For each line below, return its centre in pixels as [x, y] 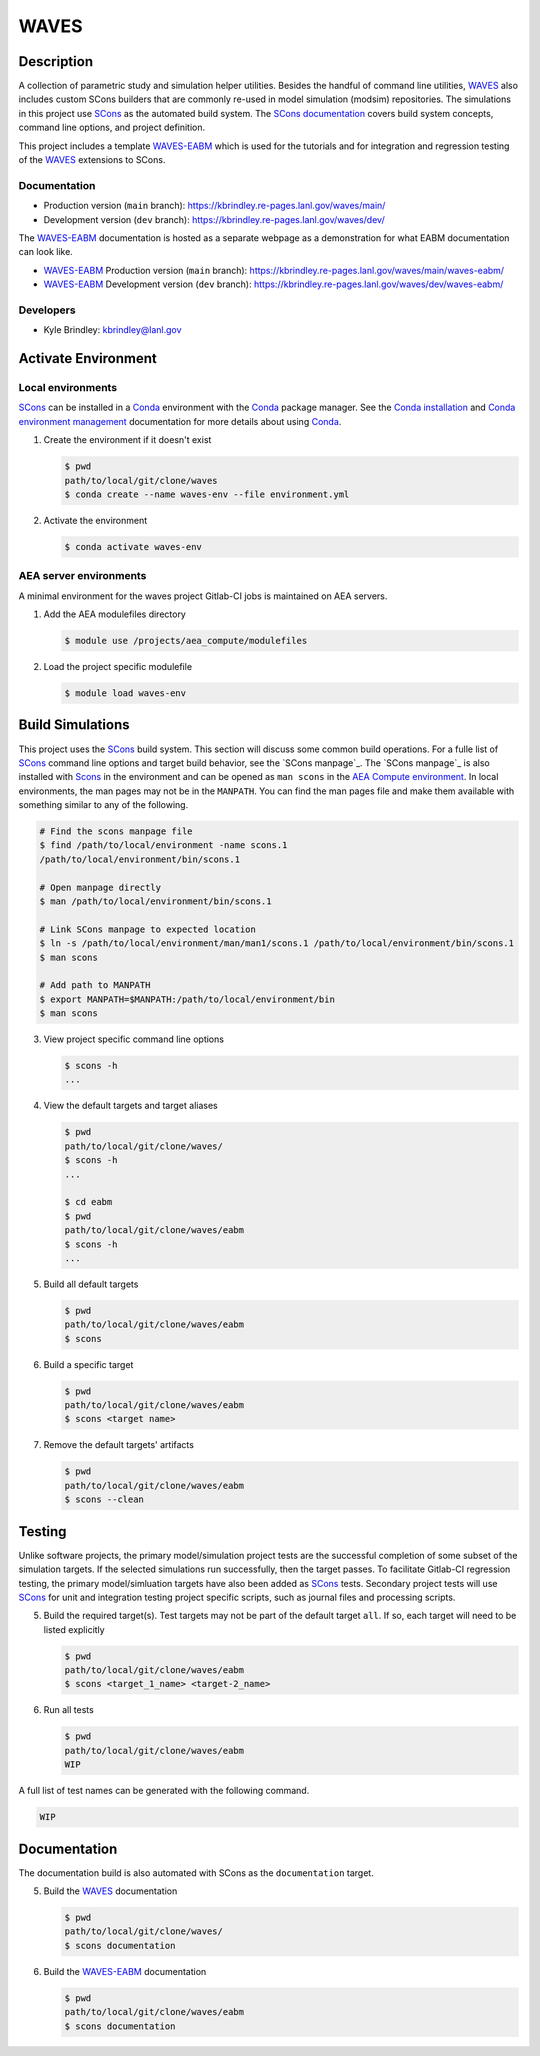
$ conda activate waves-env [133, 546]
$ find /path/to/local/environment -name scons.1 [163, 845]
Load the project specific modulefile [118, 667]
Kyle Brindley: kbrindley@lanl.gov [112, 330]
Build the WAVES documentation [110, 1891]
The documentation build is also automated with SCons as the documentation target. [196, 1872]
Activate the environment [95, 520]
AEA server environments [82, 576]
